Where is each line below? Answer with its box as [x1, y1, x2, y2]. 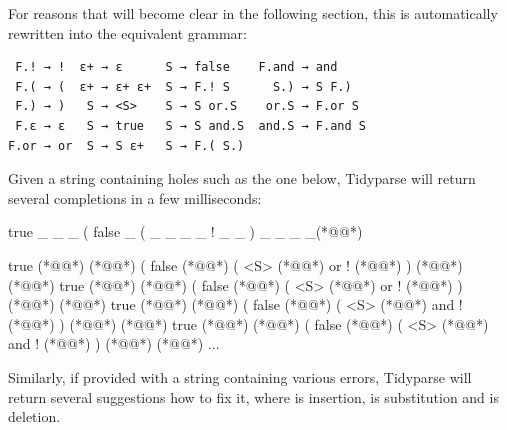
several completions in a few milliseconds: [8, 187, 262, 208]
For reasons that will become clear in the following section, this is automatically [8, 3, 498, 23]
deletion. [8, 406, 61, 427]
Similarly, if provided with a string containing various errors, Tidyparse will [8, 366, 472, 387]
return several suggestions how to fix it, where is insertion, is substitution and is [8, 386, 499, 407]
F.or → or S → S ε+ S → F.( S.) [8, 138, 245, 153]
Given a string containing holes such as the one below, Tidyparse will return [8, 168, 476, 189]
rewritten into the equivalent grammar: [8, 22, 247, 43]
